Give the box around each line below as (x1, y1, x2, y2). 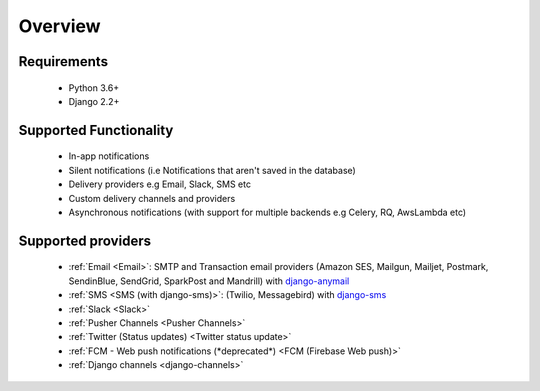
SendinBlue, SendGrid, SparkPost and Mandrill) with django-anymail (68, 275, 350, 287)
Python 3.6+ (68, 81, 120, 94)
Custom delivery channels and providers (68, 192, 236, 204)
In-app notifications (68, 150, 150, 162)
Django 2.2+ (68, 95, 120, 107)
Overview (18, 15, 101, 37)
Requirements (18, 53, 109, 70)
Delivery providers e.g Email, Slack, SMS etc (68, 178, 252, 190)
